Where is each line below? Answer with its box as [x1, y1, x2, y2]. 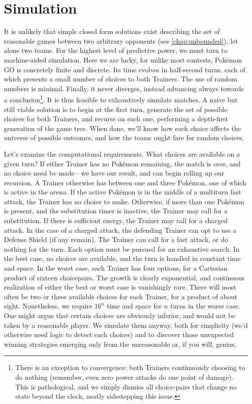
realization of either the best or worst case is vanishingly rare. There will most [4, 282, 236, 292]
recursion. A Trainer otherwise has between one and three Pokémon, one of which [4, 177, 246, 187]
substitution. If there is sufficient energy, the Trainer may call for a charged [4, 215, 228, 226]
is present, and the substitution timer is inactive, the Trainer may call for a [4, 206, 228, 216]
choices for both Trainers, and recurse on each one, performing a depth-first [4, 113, 229, 124]
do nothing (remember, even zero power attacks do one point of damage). [15, 372, 234, 382]
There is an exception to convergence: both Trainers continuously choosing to [15, 362, 245, 372]
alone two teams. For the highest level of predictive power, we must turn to [4, 45, 227, 55]
